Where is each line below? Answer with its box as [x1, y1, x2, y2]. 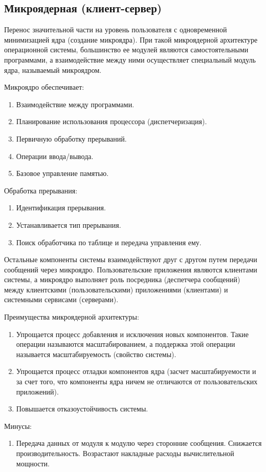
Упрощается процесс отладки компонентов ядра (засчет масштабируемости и [16, 366, 256, 377]
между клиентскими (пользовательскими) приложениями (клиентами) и [4, 284, 228, 294]
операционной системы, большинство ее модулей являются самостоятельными [4, 44, 249, 55]
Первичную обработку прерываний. [16, 133, 127, 144]
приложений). [16, 386, 59, 397]
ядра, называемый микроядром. [4, 64, 102, 75]
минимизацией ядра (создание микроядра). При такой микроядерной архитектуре [4, 34, 258, 45]
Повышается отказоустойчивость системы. [16, 403, 148, 414]
